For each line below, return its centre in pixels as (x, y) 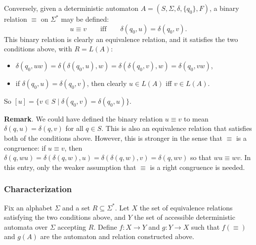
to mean (196, 118)
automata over (26, 226)
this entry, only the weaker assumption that (70, 167)
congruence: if (25, 147)
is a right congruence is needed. (197, 167)
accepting (72, 226)
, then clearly (107, 83)
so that (201, 157)
